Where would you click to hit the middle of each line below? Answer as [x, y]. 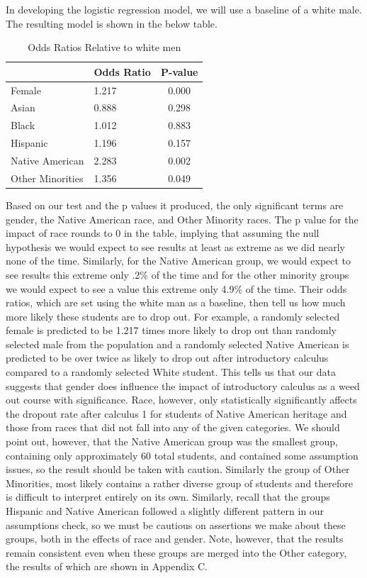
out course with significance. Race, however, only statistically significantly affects [181, 400]
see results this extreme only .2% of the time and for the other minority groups [177, 274]
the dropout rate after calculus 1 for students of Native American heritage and [176, 413]
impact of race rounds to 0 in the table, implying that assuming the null [163, 233]
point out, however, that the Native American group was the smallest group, [172, 441]
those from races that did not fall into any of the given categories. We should [173, 427]
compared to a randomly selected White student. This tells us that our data [171, 372]
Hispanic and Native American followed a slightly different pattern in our [165, 511]
